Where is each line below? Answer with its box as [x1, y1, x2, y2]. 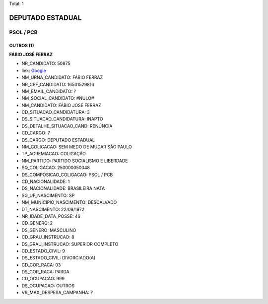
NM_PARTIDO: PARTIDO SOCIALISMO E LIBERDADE [21, 158, 129, 164]
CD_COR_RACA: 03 [21, 262, 61, 268]
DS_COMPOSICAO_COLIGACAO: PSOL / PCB [21, 172, 113, 178]
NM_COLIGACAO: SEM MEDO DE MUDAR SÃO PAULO [21, 144, 133, 150]
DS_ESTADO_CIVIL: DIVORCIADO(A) [21, 255, 96, 261]
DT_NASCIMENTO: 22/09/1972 [21, 206, 85, 212]
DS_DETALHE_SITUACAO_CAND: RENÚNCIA [21, 123, 113, 129]
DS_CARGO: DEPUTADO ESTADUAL [21, 137, 95, 143]
